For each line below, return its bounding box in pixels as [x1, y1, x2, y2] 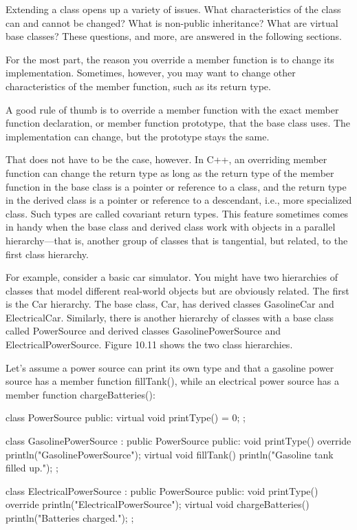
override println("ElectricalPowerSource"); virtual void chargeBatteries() [6, 497, 310, 511]
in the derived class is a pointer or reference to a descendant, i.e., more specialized [6, 193, 352, 207]
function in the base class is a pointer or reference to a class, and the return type [6, 179, 347, 193]
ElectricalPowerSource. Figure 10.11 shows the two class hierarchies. [6, 337, 293, 352]
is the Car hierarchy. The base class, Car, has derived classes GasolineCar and [6, 297, 334, 311]
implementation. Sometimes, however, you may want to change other [6, 65, 296, 80]
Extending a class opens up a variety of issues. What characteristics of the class [6, 2, 341, 16]
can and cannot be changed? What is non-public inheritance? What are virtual [6, 15, 338, 30]
